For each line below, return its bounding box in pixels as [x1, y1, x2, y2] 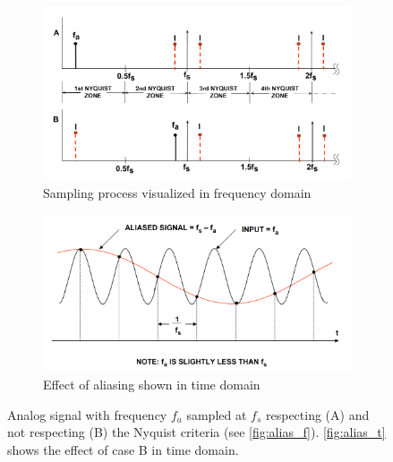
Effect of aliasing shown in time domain [43, 374, 261, 393]
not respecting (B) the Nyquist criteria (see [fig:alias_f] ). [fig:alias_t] [7, 423, 386, 441]
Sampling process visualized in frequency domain [43, 183, 312, 201]
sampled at [186, 405, 247, 423]
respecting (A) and [265, 405, 370, 423]
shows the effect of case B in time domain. [7, 440, 239, 458]
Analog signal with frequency [7, 405, 167, 423]
